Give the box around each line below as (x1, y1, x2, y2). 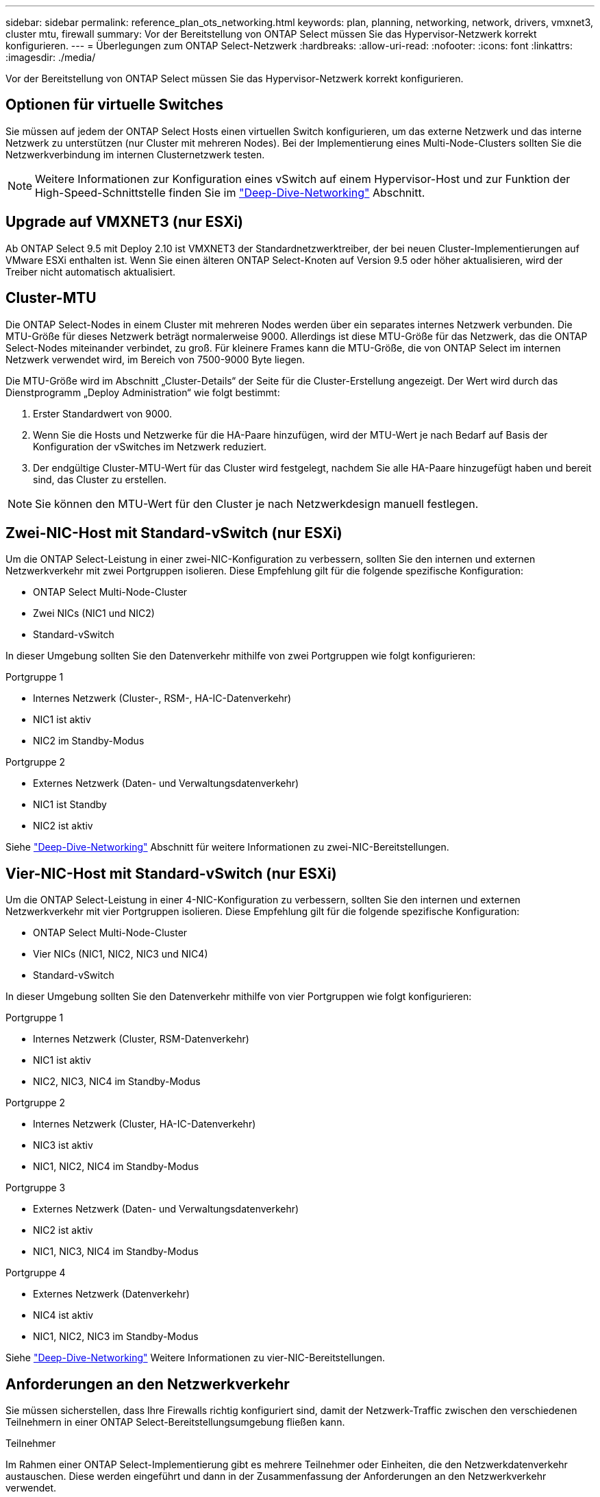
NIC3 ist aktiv (33, 1139, 93, 1152)
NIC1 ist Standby (33, 799, 107, 811)
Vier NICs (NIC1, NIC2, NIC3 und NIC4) (33, 948, 208, 960)
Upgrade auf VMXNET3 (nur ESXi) (5, 213, 244, 231)
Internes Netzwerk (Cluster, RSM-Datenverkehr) (33, 1033, 249, 1045)
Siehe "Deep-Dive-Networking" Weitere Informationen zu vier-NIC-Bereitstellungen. (5, 1352, 385, 1364)
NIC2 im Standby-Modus (33, 735, 145, 747)
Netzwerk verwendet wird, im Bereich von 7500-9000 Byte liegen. (5, 353, 305, 365)
